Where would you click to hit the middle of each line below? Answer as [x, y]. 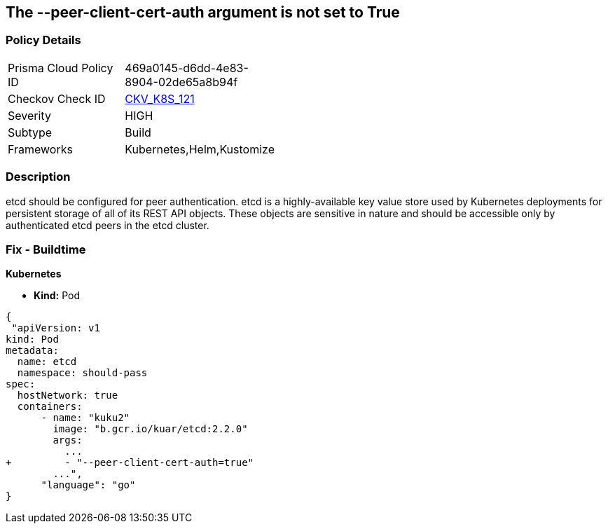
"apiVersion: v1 [56, 328]
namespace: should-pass [82, 373]
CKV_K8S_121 [160, 98]
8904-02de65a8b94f [181, 82]
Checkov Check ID [57, 98]
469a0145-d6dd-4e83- [187, 68]
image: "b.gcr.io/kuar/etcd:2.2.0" [150, 429]
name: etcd [47, 362]
